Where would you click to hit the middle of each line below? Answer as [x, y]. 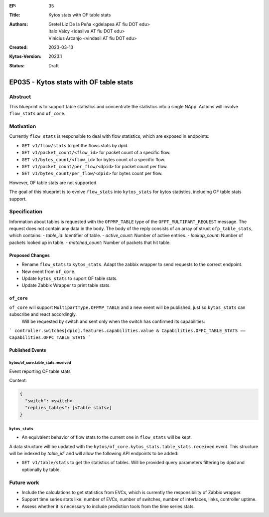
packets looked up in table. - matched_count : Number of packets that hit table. [90, 243]
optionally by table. [41, 470]
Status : [17, 65]
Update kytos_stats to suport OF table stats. [70, 278]
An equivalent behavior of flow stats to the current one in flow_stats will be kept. [107, 437]
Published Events [28, 350]
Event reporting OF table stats [40, 371]
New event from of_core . [49, 271]
